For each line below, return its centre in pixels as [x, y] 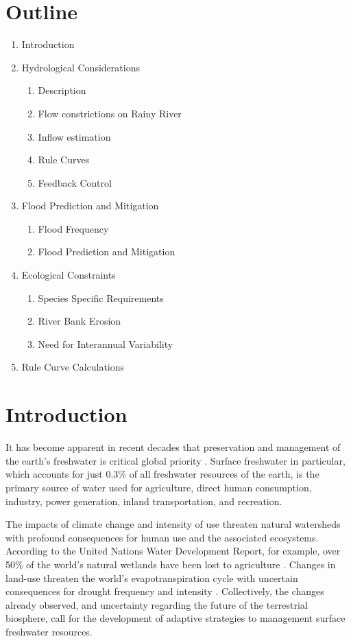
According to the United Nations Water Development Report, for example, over [173, 551]
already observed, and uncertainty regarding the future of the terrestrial [157, 604]
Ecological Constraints [69, 275]
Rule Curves [64, 160]
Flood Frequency [73, 228]
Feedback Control [75, 182]
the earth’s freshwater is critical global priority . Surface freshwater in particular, [175, 460]
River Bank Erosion [80, 321]
